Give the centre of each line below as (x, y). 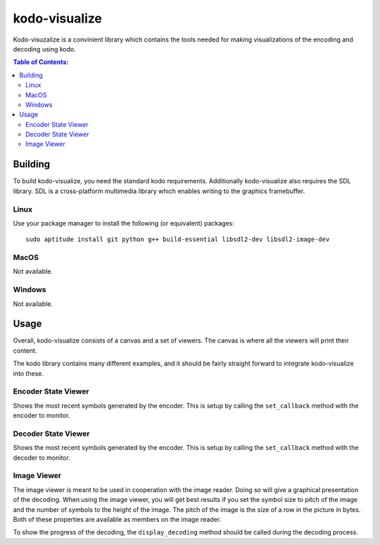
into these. (28, 373)
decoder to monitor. (42, 458)
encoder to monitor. (42, 415)
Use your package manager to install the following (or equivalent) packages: (124, 223)
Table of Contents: (41, 62)
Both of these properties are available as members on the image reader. (117, 520)
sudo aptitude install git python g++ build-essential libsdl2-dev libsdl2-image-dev (178, 239)
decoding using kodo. (45, 49)
